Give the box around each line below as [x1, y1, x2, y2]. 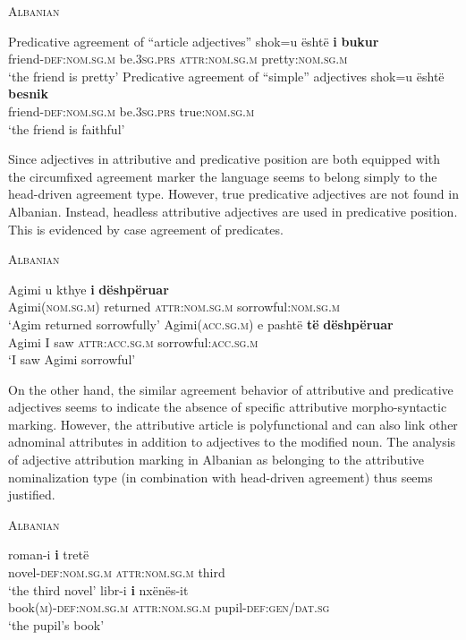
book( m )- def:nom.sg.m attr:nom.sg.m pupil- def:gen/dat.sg [8, 598, 330, 617]
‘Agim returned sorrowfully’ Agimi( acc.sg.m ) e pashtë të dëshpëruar [8, 314, 394, 333]
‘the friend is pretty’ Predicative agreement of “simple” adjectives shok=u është [8, 66, 445, 85]
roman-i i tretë [8, 545, 89, 564]
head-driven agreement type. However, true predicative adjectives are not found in [8, 184, 459, 203]
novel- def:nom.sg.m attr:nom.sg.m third [8, 563, 225, 582]
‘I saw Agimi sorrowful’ [8, 350, 136, 369]
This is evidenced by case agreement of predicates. [8, 219, 284, 238]
